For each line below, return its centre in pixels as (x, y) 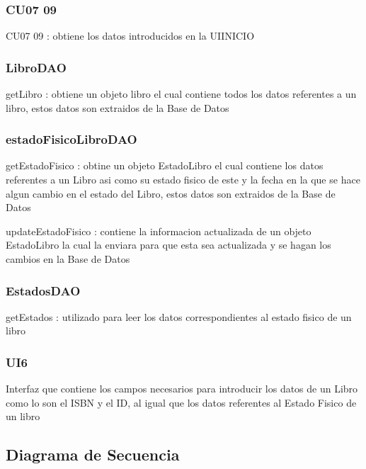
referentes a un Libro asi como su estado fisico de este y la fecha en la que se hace (183, 180)
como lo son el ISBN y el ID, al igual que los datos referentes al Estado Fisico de (181, 402)
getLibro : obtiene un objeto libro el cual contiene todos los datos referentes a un (181, 94)
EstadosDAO (43, 290)
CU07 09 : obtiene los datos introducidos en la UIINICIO (130, 36)
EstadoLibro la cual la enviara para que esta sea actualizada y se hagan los (168, 245)
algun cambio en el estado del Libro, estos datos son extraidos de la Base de (171, 193)
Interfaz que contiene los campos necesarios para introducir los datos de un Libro (182, 389)
